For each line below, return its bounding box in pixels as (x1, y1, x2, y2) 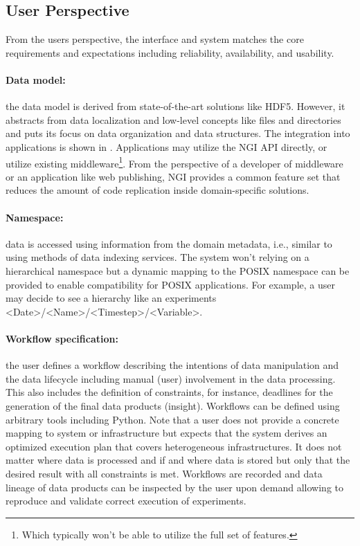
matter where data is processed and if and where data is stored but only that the (6, 453, 350, 467)
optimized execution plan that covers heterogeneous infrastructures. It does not (6, 439, 342, 453)
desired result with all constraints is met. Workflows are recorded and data (6, 466, 323, 480)
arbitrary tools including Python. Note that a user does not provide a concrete (6, 412, 339, 426)
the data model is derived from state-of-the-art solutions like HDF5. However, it (6, 99, 345, 113)
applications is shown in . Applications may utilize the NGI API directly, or (6, 139, 327, 154)
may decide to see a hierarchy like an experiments (6, 291, 217, 305)
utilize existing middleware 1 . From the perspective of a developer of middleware (6, 154, 343, 170)
